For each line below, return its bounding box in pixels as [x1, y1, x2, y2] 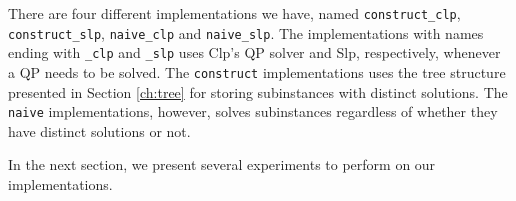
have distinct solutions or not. [8, 120, 191, 141]
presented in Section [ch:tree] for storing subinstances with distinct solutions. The [8, 81, 508, 102]
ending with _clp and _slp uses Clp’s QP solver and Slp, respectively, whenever [8, 42, 501, 63]
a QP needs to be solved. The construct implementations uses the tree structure [8, 61, 506, 82]
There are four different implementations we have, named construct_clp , [8, 3, 461, 23]
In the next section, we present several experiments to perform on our [8, 154, 436, 175]
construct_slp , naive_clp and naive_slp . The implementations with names [8, 22, 484, 43]
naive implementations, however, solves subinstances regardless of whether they [8, 101, 498, 122]
